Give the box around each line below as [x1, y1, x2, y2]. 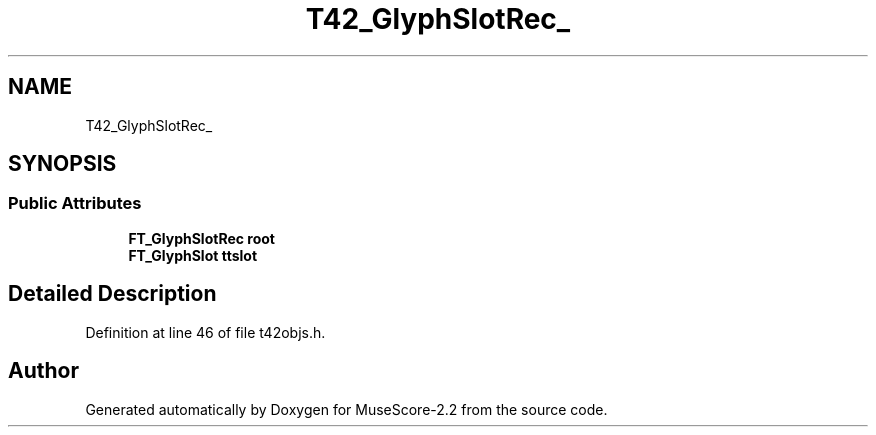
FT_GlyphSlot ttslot [128, 246, 258, 264]
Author [8, 358, 79, 384]
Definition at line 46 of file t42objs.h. [85, 323, 326, 341]
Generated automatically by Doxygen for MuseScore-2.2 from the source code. [85, 400, 608, 418]
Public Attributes [8, 193, 142, 214]
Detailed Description [8, 281, 217, 307]
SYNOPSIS [8, 151, 117, 177]
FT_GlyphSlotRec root [128, 229, 275, 247]
